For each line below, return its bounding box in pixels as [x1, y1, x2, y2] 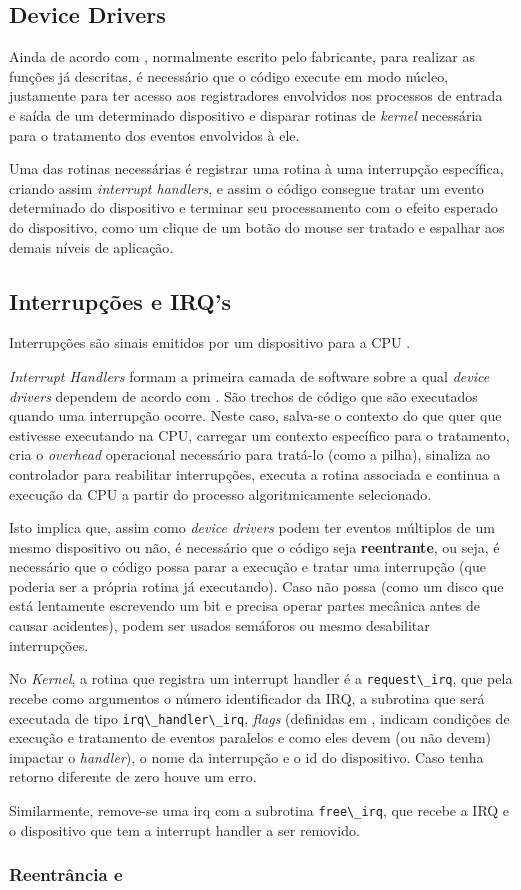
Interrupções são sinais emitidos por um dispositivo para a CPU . [9, 332, 411, 353]
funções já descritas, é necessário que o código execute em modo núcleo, [9, 65, 449, 86]
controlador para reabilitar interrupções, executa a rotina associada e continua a [9, 463, 501, 484]
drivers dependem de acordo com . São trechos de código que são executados [9, 385, 478, 406]
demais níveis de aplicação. [9, 236, 174, 257]
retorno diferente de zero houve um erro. [9, 766, 257, 787]
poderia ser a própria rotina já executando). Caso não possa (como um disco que [9, 575, 504, 596]
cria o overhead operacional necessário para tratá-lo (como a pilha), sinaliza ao [9, 444, 490, 465]
